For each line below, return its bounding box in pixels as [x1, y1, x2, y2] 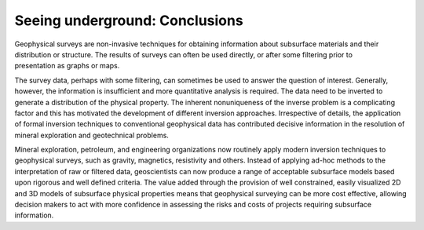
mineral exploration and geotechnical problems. [14, 130, 169, 140]
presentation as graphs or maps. [14, 61, 120, 71]
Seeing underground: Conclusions [14, 12, 243, 29]
